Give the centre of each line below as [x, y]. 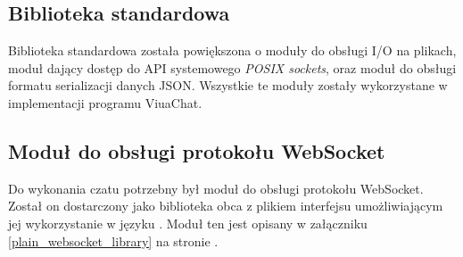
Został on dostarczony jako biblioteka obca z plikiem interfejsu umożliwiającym [226, 206]
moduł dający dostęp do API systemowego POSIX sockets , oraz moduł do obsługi [232, 67]
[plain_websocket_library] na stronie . [113, 240]
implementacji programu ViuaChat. [105, 102]
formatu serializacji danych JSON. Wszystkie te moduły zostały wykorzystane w [228, 85]
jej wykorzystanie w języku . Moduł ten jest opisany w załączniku [188, 223]
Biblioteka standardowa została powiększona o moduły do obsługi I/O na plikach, [232, 50]
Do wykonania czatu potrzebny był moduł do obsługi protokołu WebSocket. [216, 188]
